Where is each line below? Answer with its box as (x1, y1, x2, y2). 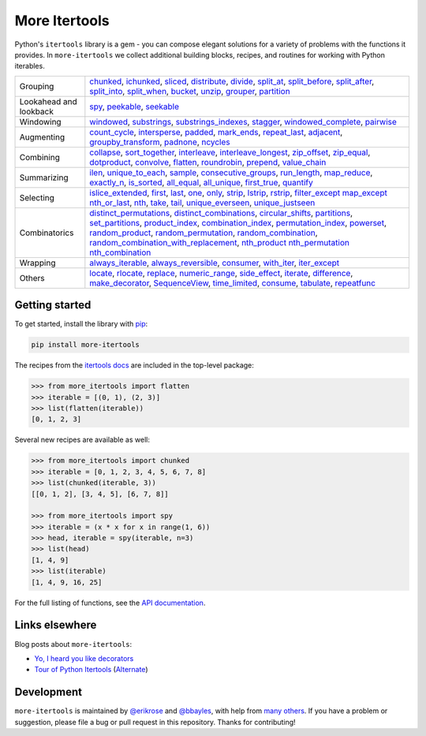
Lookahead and (19, 95, 78, 106)
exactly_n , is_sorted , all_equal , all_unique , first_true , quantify (89, 177, 313, 188)
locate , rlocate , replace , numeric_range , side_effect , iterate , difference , (89, 267, 353, 278)
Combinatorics (19, 227, 74, 238)
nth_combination (89, 247, 151, 258)
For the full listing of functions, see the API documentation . (14, 598, 206, 607)
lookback (19, 106, 54, 117)
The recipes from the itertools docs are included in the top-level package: (14, 361, 254, 370)
